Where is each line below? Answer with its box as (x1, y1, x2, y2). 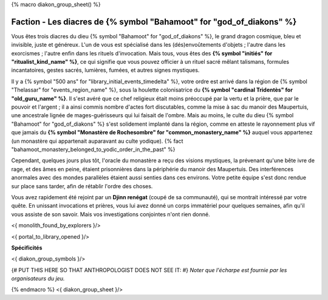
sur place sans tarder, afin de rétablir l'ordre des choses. (11, 182, 153, 189)
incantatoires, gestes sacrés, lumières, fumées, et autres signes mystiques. (11, 67, 200, 74)
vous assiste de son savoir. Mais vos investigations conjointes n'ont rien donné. (11, 210, 210, 218)
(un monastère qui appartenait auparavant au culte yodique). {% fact (11, 137, 183, 145)
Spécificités (11, 244, 43, 251)
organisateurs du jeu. (11, 275, 65, 282)
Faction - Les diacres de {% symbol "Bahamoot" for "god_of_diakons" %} (11, 16, 297, 27)
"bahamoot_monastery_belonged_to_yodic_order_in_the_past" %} (11, 146, 176, 153)
